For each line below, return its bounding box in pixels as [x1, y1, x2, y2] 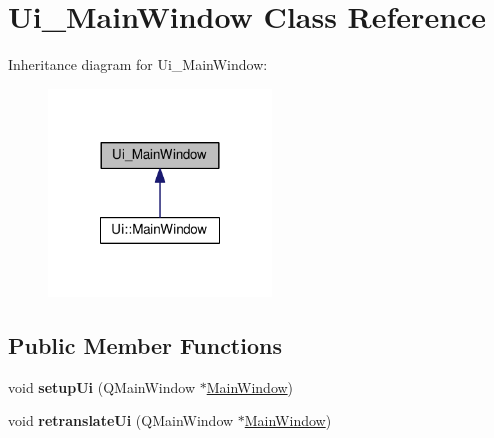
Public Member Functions [8, 329, 282, 360]
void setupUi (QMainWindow [8, 376, 196, 397]
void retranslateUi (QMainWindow [8, 410, 234, 431]
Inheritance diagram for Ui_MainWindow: [8, 54, 268, 75]
